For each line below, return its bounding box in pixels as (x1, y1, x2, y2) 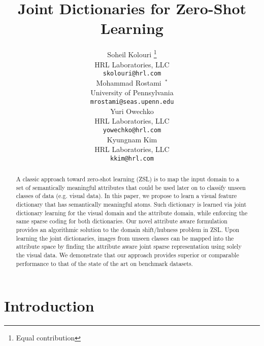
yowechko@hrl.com (103, 126, 161, 134)
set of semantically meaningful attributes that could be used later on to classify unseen (16, 183, 246, 191)
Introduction (4, 295, 94, 316)
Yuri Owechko (110, 105, 154, 116)
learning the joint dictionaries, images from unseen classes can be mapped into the (16, 234, 234, 242)
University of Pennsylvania (90, 87, 174, 98)
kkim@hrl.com (110, 155, 154, 162)
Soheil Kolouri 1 (107, 48, 157, 59)
